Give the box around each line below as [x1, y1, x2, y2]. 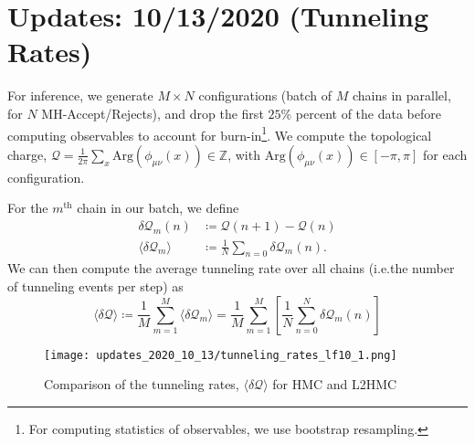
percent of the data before [295, 103, 441, 122]
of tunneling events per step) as [7, 276, 184, 295]
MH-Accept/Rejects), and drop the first [41, 103, 264, 122]
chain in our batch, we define [77, 198, 239, 217]
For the [7, 198, 48, 217]
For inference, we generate [7, 86, 153, 105]
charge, [7, 144, 47, 164]
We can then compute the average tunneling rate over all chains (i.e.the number [7, 259, 455, 278]
